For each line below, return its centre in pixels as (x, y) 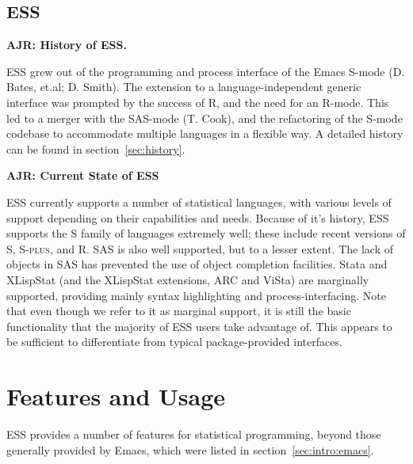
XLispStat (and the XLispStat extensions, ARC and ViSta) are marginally (188, 279)
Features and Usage (116, 396)
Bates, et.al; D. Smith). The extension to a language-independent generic (184, 87)
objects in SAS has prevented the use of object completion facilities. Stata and (197, 264)
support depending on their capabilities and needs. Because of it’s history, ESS (198, 217)
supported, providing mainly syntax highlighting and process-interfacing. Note (196, 295)
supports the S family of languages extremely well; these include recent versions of (206, 233)
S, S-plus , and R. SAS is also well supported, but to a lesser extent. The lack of (200, 248)
